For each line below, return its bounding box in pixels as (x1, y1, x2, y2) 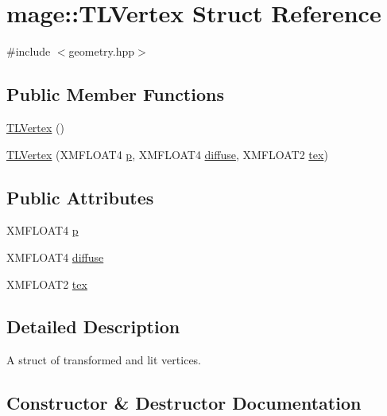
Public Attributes (6, 185, 154, 209)
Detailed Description (6, 314, 180, 339)
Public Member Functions (6, 82, 224, 107)
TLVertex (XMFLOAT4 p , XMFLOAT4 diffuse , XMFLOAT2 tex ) (6, 146, 328, 162)
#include (6, 43, 51, 60)
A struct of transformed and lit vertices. (6, 352, 201, 368)
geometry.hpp (68, 43, 135, 60)
